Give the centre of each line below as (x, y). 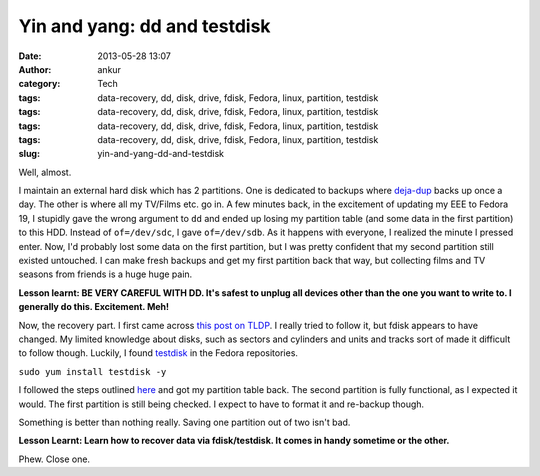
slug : (29, 154)
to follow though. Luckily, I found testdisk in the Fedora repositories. (158, 353)
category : (39, 84)
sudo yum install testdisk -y (92, 371)
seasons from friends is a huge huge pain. (105, 274)
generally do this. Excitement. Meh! (94, 307)
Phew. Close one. (54, 459)
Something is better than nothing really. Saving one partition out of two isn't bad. (184, 422)
